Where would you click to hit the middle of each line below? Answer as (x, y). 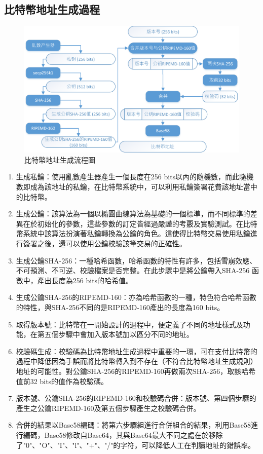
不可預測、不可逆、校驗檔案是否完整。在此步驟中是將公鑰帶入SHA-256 (133, 270)
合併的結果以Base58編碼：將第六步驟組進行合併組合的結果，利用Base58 (134, 425)
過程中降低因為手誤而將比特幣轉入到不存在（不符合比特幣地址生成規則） (137, 361)
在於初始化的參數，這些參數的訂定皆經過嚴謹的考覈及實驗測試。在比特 (140, 223)
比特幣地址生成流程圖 (60, 159)
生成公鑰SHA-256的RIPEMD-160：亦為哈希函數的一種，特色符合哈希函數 (136, 297)
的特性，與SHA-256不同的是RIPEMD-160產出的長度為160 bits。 (120, 307)
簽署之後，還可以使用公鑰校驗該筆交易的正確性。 (105, 243)
